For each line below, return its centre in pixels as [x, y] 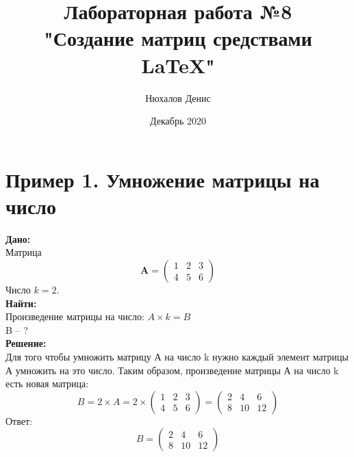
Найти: [21, 303]
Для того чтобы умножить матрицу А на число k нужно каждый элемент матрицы [177, 356]
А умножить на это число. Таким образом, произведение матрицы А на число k [172, 370]
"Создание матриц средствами [178, 38]
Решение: [26, 343]
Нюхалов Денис [178, 97]
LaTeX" [178, 65]
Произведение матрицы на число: [75, 316]
